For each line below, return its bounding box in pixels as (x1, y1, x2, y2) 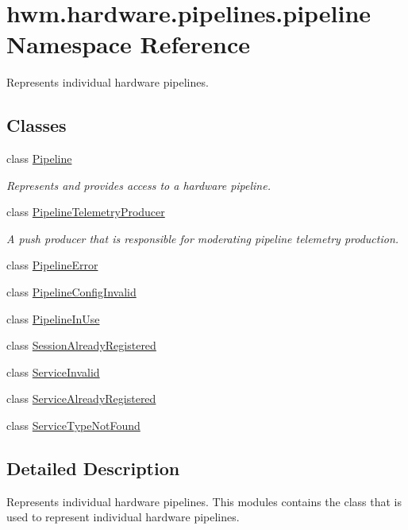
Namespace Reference (6, 28, 250, 60)
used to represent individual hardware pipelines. (6, 509, 240, 525)
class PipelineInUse (6, 310, 100, 327)
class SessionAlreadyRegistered (6, 337, 156, 354)
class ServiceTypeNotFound (6, 417, 140, 434)
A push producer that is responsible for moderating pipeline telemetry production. (6, 230, 399, 246)
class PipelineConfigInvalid (6, 284, 137, 300)
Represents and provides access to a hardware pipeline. (6, 176, 271, 193)
